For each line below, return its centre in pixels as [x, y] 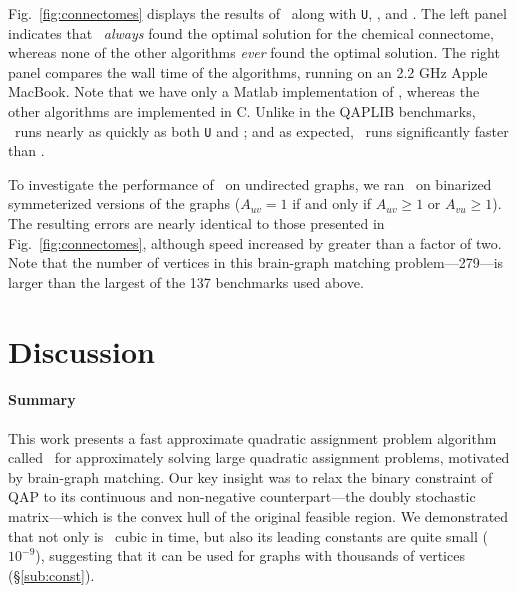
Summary [42, 399]
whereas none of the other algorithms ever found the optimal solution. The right [254, 52]
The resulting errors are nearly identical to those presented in [196, 223]
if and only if [332, 203]
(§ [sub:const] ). [51, 574]
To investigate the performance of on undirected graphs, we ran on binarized [250, 183]
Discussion [81, 350]
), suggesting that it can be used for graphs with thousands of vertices [250, 555]
